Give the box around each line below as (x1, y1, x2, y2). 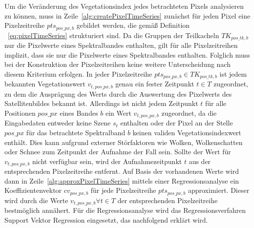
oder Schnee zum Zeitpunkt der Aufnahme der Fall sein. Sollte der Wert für (4, 146, 231, 157)
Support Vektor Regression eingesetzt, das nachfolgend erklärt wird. (4, 214, 208, 225)
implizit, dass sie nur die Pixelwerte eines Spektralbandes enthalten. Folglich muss (4, 49, 250, 60)
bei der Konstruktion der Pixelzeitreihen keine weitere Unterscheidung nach (4, 59, 231, 69)
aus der (189, 156, 211, 166)
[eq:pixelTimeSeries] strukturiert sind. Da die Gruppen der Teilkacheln (8, 30, 219, 40)
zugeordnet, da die (161, 107, 217, 118)
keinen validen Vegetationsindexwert (132, 127, 241, 138)
